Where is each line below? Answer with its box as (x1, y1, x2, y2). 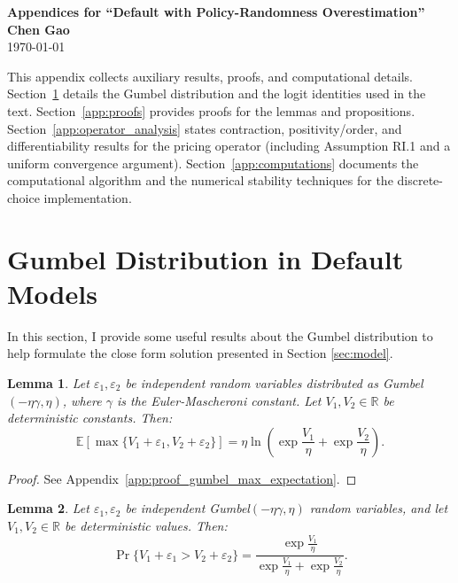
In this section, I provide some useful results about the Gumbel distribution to (7, 326, 433, 345)
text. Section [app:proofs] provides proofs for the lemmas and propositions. (7, 101, 415, 120)
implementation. (43, 188, 132, 206)
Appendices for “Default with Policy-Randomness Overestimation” (7, 3, 425, 20)
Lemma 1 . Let (7, 374, 89, 393)
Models (7, 275, 97, 311)
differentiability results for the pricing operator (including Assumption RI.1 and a (7, 136, 451, 155)
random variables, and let (309, 499, 448, 517)
